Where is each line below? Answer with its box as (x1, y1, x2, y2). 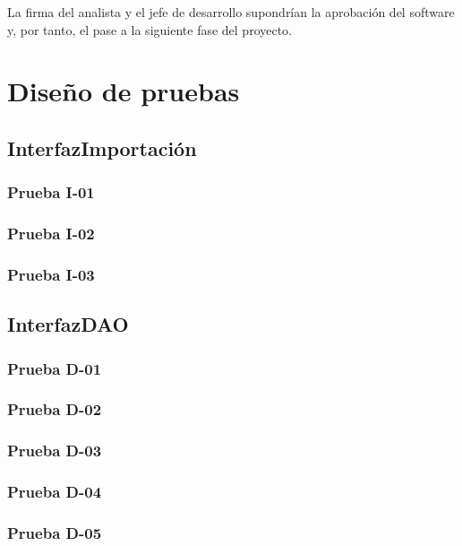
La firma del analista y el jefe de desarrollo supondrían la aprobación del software (7, 3, 455, 21)
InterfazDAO (7, 310, 129, 338)
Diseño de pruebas (7, 73, 240, 109)
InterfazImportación (7, 134, 197, 161)
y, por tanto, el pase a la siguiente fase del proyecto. (7, 20, 293, 39)
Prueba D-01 (7, 357, 102, 379)
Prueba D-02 (7, 398, 102, 420)
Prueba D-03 (7, 439, 102, 462)
